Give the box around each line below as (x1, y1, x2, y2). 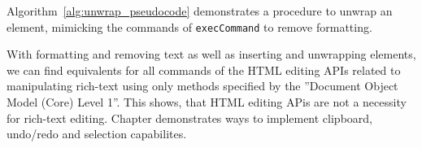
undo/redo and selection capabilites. (7, 125, 187, 142)
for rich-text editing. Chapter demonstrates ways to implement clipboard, (7, 109, 372, 126)
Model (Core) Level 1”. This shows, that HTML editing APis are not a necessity (7, 94, 407, 111)
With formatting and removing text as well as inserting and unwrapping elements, (7, 46, 416, 63)
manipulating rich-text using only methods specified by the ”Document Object (7, 77, 398, 94)
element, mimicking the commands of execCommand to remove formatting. (7, 18, 372, 35)
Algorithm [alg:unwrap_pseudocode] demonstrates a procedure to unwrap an (7, 2, 393, 19)
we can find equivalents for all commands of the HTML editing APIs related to (7, 61, 401, 78)
